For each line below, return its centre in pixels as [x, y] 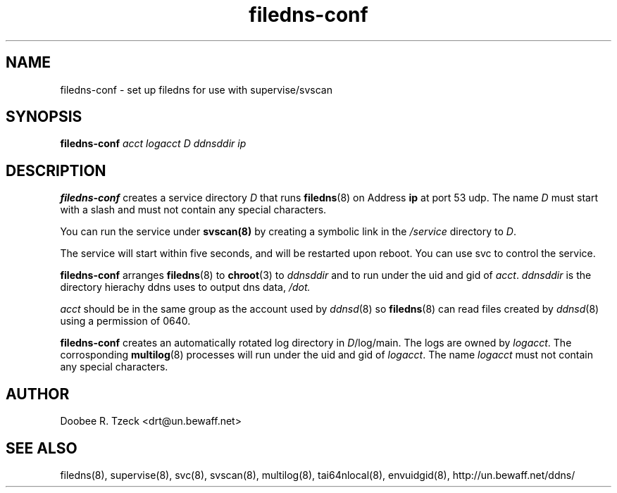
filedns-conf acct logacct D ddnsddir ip [153, 144]
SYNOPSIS [44, 117]
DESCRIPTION [56, 170]
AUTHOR [38, 394]
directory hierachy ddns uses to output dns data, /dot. [185, 287]
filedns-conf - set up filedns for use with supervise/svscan [196, 89]
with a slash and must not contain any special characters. [193, 210]
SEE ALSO [42, 448]
